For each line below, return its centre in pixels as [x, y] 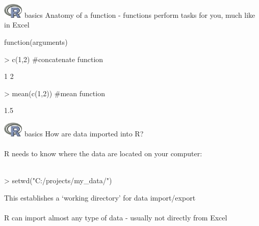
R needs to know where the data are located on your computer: [103, 153]
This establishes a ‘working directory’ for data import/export [100, 197]
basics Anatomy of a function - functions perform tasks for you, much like [140, 15]
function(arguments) [36, 41]
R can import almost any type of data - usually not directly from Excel [116, 217]
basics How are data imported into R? [84, 133]
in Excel [17, 25]
